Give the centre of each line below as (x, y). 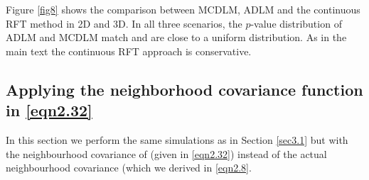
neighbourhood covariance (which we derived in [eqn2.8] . (129, 168)
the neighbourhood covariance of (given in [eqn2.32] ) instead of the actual (166, 153)
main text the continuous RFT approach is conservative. (129, 51)
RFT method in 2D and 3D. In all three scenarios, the (124, 23)
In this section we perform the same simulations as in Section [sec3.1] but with (177, 139)
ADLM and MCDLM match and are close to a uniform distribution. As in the (176, 37)
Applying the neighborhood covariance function (184, 89)
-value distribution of (296, 23)
